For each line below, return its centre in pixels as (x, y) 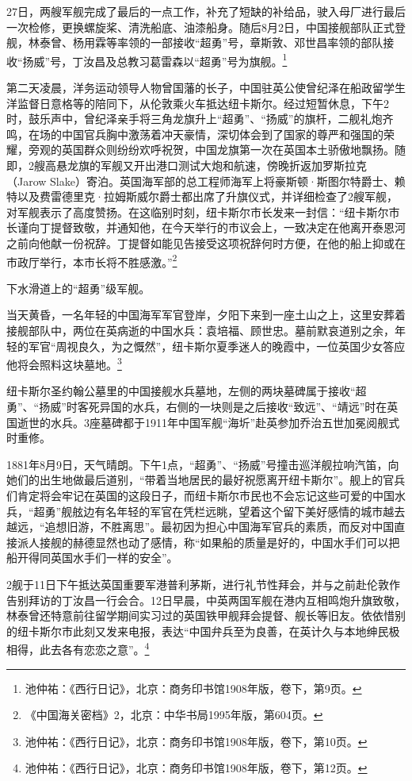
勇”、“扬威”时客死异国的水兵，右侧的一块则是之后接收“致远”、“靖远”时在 (197, 407)
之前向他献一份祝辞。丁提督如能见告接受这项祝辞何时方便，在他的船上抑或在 (206, 242)
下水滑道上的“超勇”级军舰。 (78, 288)
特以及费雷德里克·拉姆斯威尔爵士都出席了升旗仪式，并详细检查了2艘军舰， (202, 196)
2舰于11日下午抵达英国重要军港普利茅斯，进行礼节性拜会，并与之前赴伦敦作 (203, 584)
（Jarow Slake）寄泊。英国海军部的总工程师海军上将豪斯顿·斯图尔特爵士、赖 (206, 181)
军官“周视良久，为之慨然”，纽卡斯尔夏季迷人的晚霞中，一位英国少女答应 (217, 346)
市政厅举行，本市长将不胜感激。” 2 (92, 260)
